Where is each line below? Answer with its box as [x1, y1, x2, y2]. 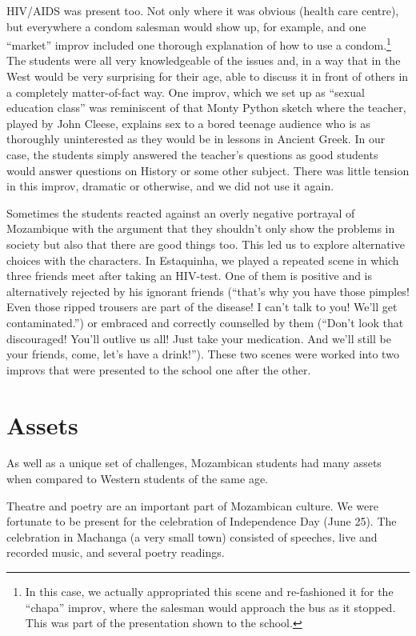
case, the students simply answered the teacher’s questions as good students [6, 146, 378, 162]
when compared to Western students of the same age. [6, 470, 269, 487]
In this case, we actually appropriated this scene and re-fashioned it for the [25, 583, 394, 599]
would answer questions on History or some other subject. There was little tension [6, 162, 410, 178]
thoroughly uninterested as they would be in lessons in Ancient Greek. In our [6, 130, 386, 147]
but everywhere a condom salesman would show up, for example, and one [6, 18, 366, 34]
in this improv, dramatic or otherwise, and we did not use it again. [6, 178, 334, 194]
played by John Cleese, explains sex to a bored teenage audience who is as [6, 114, 370, 131]
